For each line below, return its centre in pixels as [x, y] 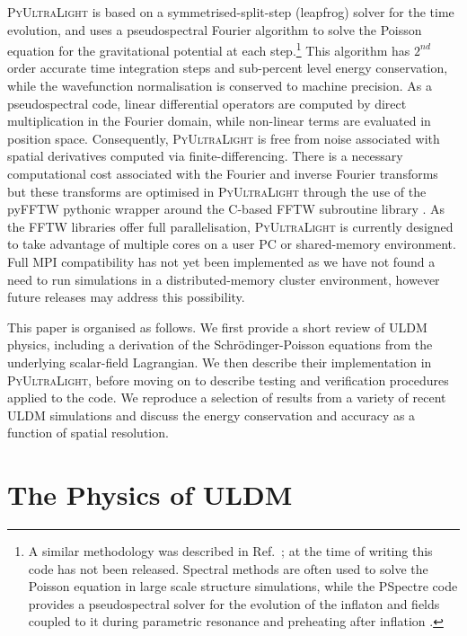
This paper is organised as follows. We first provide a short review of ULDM [217, 327]
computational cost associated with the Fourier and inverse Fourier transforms [223, 173]
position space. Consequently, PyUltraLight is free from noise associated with [224, 138]
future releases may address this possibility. [126, 297]
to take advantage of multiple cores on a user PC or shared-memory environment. [232, 244]
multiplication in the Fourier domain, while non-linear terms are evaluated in [219, 121]
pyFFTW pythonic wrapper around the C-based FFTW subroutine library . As [226, 209]
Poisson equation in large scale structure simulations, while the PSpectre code [243, 586]
